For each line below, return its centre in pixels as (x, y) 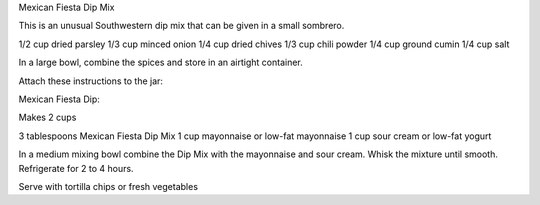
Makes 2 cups (47, 117)
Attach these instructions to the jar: (91, 81)
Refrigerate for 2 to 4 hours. (76, 168)
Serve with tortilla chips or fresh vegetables (108, 186)
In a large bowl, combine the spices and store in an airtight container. (161, 62)
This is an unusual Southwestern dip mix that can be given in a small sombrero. (181, 26)
